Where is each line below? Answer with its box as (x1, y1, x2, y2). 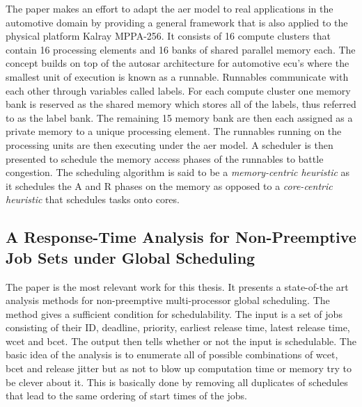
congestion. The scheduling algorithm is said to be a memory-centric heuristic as (6, 165, 350, 179)
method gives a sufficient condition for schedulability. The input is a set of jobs (6, 306, 343, 321)
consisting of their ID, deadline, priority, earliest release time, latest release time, (6, 320, 350, 335)
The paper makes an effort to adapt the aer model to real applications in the (6, 1, 333, 15)
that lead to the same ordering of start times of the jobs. (6, 388, 247, 403)
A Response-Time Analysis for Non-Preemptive (6, 226, 356, 248)
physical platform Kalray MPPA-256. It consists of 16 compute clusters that (6, 29, 331, 43)
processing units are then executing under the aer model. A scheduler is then (6, 137, 333, 152)
